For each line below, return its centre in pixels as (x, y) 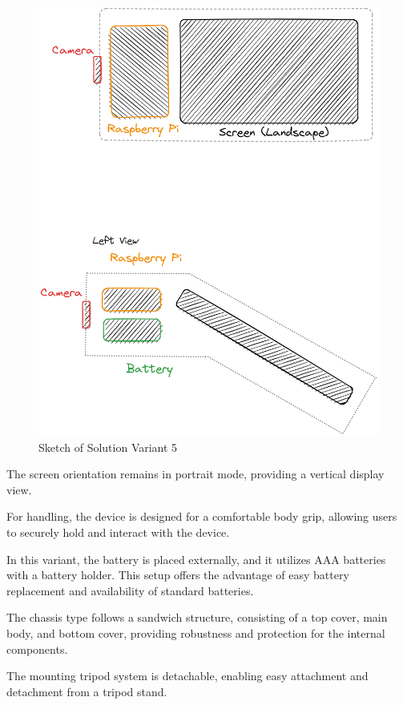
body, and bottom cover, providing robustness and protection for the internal (196, 632)
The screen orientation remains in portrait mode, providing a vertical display (195, 474)
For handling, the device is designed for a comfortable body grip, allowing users (202, 516)
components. (37, 649)
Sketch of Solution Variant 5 (108, 447)
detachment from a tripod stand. (87, 691)
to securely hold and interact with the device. (118, 532)
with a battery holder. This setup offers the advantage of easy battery (178, 575)
